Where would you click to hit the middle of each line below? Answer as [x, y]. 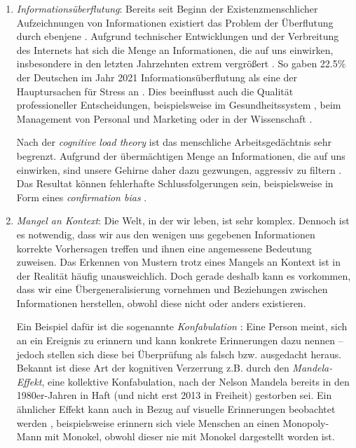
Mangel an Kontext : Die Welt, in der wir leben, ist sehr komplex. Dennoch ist [183, 220]
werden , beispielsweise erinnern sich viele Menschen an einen [148, 422]
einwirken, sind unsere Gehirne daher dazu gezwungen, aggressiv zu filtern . [179, 169]
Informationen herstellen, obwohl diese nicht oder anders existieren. [161, 303]
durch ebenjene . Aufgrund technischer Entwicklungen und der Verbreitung [178, 36]
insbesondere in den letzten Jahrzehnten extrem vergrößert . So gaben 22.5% [181, 63]
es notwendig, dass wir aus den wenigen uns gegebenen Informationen [166, 234]
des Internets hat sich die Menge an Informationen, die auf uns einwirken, [175, 49]
